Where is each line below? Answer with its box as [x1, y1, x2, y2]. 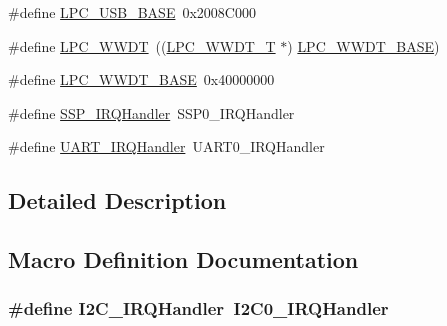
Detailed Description [8, 185, 227, 216]
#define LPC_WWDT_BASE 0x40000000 [8, 69, 275, 90]
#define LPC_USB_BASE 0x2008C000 [8, 2, 256, 22]
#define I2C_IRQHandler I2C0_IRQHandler [8, 296, 389, 321]
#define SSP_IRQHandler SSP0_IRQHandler [8, 102, 295, 123]
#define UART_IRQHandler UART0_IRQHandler [8, 136, 325, 157]
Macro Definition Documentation [8, 244, 359, 275]
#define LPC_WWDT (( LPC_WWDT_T [8, 35, 276, 56]
